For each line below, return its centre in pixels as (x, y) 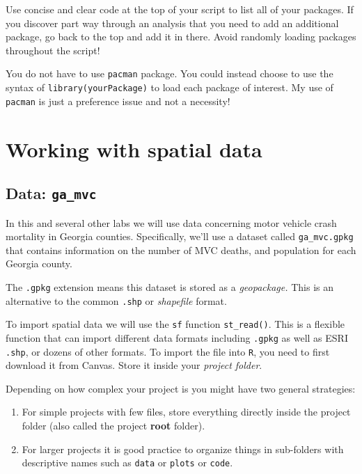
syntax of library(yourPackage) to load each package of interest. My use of (170, 87)
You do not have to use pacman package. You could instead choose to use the (170, 73)
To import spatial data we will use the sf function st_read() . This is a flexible (175, 324)
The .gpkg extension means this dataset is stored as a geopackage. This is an (170, 286)
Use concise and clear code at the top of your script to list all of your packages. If (180, 9)
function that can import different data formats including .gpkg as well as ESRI (177, 337)
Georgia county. (39, 263)
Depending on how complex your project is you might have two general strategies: (181, 388)
